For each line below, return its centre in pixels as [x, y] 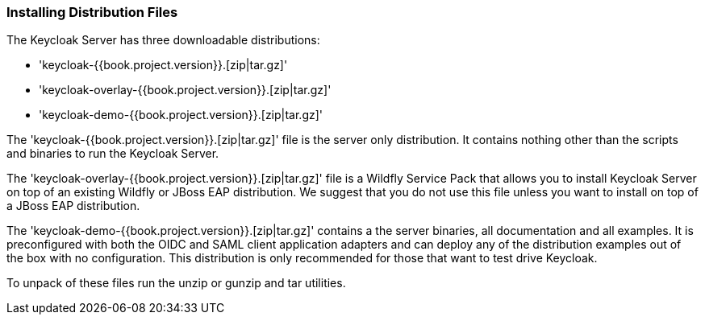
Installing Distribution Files [92, 12]
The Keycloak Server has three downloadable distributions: [163, 40]
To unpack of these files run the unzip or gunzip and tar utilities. [176, 283]
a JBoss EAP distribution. [73, 206]
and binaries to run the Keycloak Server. [113, 154]
